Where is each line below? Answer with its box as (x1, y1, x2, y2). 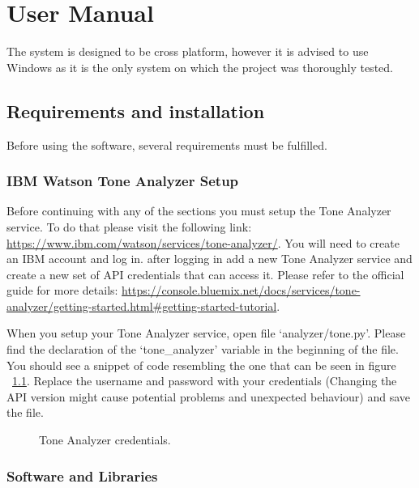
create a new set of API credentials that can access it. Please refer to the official (6, 265, 404, 282)
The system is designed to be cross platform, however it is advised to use (6, 43, 369, 60)
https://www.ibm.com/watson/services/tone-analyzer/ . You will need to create (6, 234, 400, 251)
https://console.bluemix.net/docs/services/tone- (122, 282, 361, 299)
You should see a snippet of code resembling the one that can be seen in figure (6, 356, 396, 373)
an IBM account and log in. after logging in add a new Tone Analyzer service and (6, 250, 413, 267)
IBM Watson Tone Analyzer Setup (6, 171, 239, 191)
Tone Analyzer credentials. (39, 431, 171, 448)
